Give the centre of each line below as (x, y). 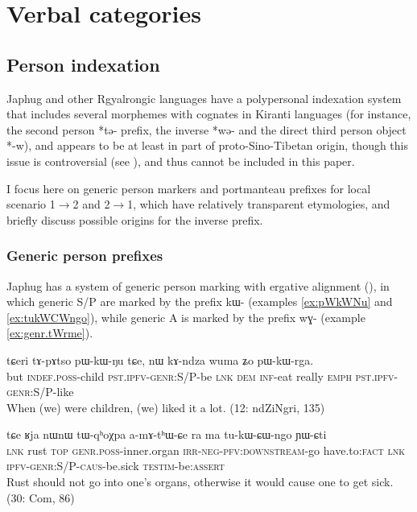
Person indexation (83, 64)
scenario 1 (31, 204)
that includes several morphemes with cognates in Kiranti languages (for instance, (209, 114)
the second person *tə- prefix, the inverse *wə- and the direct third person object (206, 129)
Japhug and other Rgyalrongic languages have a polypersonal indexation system (204, 98)
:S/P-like (52, 392)
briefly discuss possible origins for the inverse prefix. (135, 219)
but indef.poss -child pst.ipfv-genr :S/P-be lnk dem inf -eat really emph (179, 376)
